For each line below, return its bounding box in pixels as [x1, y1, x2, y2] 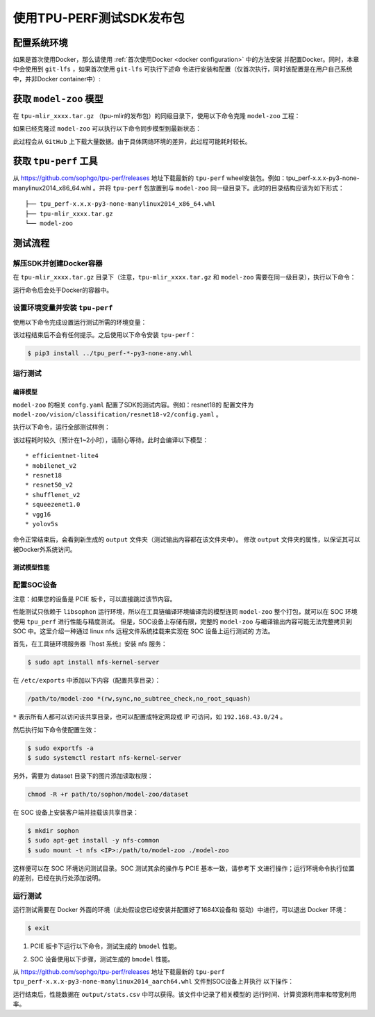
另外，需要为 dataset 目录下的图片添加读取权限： [12, 772, 153, 780]
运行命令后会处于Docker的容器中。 [12, 286, 113, 294]
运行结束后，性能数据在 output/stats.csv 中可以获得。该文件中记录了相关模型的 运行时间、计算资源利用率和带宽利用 [12, 990, 357, 998]
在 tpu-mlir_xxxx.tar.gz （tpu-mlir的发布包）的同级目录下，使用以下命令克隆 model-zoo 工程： [12, 111, 301, 120]
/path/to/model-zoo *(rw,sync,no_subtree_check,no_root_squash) [27, 695, 251, 703]
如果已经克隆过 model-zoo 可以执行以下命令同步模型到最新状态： [12, 124, 201, 133]
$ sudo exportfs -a [27, 744, 94, 752]
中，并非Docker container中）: [12, 74, 101, 83]
